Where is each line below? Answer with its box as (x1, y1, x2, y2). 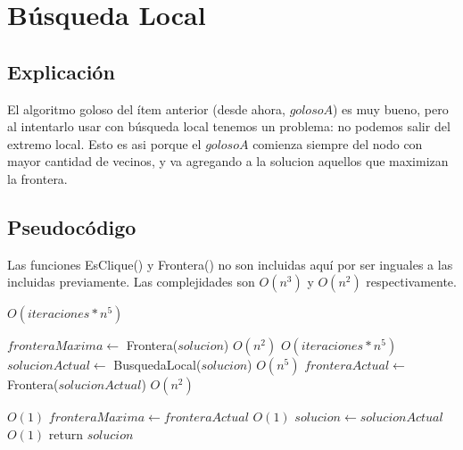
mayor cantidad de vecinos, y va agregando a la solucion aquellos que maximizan (7, 152, 449, 171)
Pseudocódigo (7, 212, 136, 240)
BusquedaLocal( (113, 355, 202, 374)
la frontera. (7, 169, 68, 187)
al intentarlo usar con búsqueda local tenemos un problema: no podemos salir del (7, 117, 451, 136)
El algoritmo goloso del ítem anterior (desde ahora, (7, 99, 286, 118)
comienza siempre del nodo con (252, 134, 423, 153)
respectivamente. (366, 272, 457, 291)
